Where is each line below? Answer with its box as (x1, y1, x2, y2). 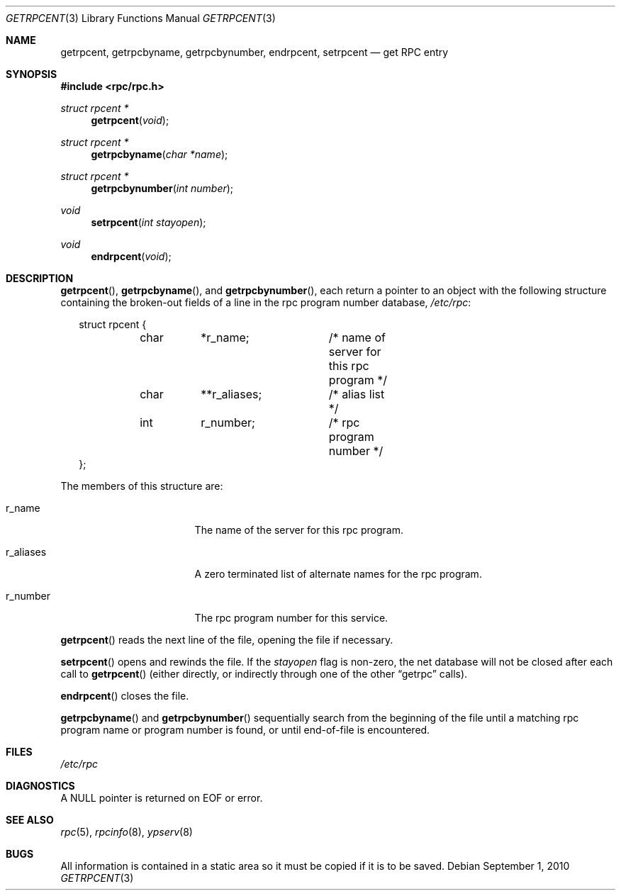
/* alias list (328, 387, 385, 401)
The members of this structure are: (60, 480, 223, 492)
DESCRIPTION (6, 272, 74, 284)
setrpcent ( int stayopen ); (91, 216, 206, 228)
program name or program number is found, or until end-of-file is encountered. (60, 724, 430, 736)
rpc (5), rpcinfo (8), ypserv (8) (60, 826, 193, 838)
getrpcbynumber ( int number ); (91, 182, 234, 194)
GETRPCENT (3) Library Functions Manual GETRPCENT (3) (6, 12, 276, 24)
